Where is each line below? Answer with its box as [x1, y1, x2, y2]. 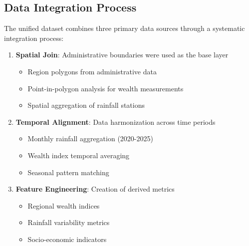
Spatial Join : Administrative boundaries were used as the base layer [15, 49, 229, 60]
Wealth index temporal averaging [27, 150, 130, 160]
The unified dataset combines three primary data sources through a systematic [4, 23, 245, 33]
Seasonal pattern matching [27, 167, 109, 177]
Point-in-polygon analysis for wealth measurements [27, 83, 184, 93]
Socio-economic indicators [27, 234, 107, 244]
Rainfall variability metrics [27, 217, 110, 228]
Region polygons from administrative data [27, 66, 157, 76]
